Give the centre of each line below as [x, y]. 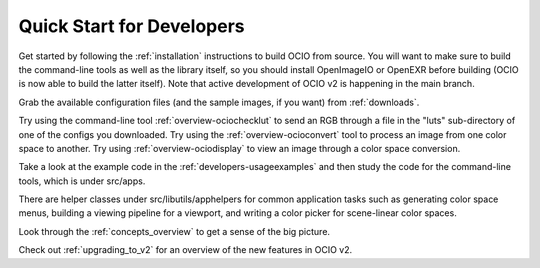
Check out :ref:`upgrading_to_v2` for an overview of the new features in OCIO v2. [185, 250]
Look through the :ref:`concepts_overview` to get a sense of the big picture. [174, 231]
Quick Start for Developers [131, 26]
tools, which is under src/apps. [82, 181]
